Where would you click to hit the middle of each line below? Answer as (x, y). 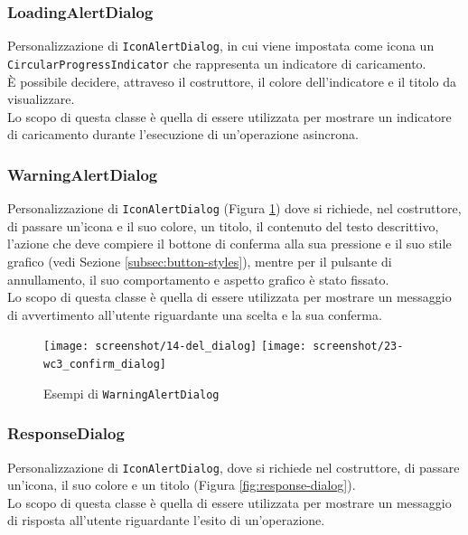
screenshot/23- (358, 347)
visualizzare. (41, 99)
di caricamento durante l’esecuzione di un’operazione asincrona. (183, 134)
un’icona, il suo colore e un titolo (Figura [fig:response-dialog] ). (182, 485)
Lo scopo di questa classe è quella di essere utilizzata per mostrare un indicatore (229, 116)
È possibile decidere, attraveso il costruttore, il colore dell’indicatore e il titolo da (232, 81)
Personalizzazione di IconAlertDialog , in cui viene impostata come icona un (221, 46)
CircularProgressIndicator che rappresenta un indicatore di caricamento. (217, 63)
